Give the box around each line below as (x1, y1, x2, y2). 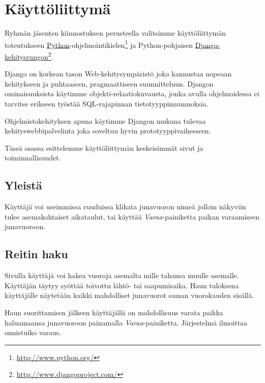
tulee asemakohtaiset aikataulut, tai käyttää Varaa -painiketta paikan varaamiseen (5, 211, 259, 222)
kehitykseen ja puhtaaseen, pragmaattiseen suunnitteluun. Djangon (5, 78, 214, 89)
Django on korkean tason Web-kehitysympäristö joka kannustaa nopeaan (5, 68, 232, 79)
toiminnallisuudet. (5, 152, 61, 163)
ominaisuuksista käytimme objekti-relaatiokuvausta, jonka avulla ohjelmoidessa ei (5, 88, 259, 99)
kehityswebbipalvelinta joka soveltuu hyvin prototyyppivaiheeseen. (5, 125, 211, 136)
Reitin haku (5, 246, 68, 262)
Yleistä (5, 177, 42, 193)
